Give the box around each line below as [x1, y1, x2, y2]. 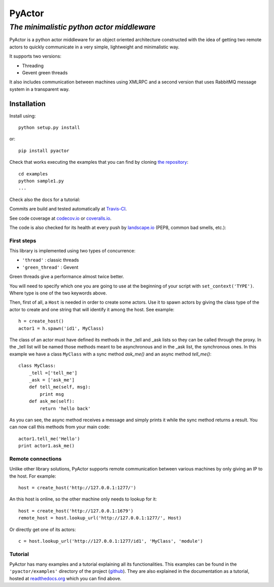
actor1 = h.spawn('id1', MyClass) [18, 326, 104, 331]
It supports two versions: [9, 53, 62, 60]
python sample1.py [18, 178, 64, 184]
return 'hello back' [40, 405, 91, 412]
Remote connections [9, 455, 62, 462]
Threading [22, 63, 44, 69]
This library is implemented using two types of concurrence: [9, 248, 135, 254]
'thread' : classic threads [22, 257, 79, 263]
